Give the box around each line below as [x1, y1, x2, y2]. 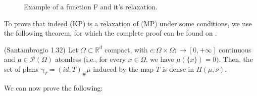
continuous [218, 44, 252, 54]
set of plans [4, 63, 39, 74]
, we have [146, 54, 174, 64]
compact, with [104, 44, 148, 54]
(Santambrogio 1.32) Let [4, 44, 78, 54]
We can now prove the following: [4, 82, 103, 93]
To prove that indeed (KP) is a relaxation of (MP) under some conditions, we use [4, 18, 252, 28]
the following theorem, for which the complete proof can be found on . [4, 28, 217, 38]
